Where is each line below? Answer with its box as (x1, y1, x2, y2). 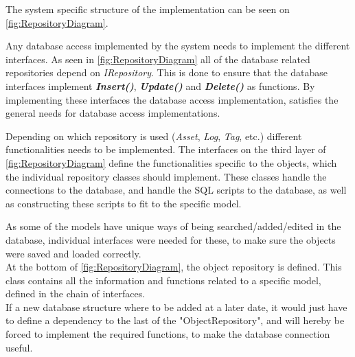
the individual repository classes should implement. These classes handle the (5, 169, 327, 183)
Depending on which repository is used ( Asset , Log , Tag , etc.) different (5, 128, 302, 143)
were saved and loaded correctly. (5, 246, 141, 260)
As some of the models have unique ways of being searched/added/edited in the (5, 219, 341, 233)
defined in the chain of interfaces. (5, 286, 146, 301)
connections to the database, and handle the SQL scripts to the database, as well (5, 183, 347, 197)
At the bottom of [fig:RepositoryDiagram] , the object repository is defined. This (5, 260, 342, 274)
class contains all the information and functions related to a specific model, (5, 273, 321, 287)
